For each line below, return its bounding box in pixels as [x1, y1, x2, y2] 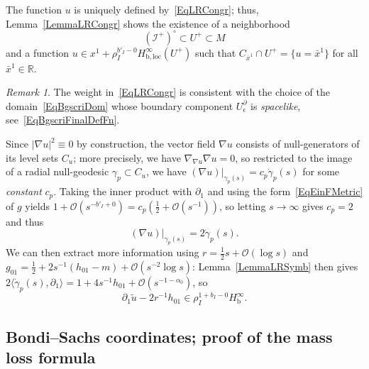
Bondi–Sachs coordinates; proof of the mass [6, 325, 333, 347]
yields [25, 198, 50, 213]
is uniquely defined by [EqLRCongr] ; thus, [74, 2, 259, 16]
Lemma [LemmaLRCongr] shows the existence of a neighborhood [6, 16, 290, 31]
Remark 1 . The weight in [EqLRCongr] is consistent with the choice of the [6, 84, 330, 99]
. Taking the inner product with [53, 184, 192, 199]
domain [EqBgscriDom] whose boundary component [6, 98, 233, 113]
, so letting [219, 198, 266, 213]
